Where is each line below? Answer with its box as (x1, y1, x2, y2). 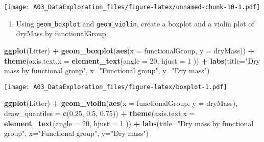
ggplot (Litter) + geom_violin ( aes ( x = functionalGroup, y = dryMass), (4, 98, 238, 108)
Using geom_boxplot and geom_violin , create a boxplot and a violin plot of (16, 18, 254, 29)
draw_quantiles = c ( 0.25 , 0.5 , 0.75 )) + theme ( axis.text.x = (4, 107, 195, 118)
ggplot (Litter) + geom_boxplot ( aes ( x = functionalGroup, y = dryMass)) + (4, 45, 255, 55)
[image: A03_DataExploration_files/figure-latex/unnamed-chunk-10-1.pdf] (4, 4, 260, 11)
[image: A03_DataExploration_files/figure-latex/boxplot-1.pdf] (4, 83, 227, 91)
